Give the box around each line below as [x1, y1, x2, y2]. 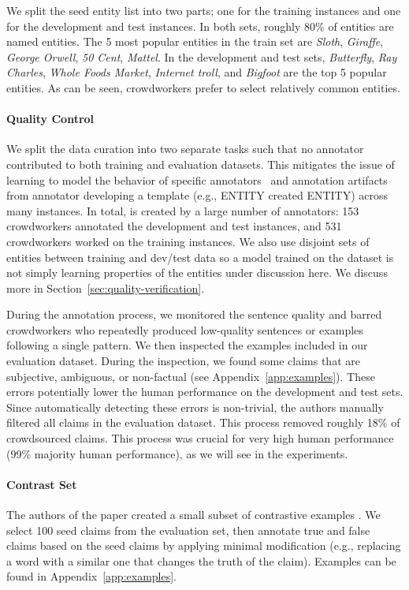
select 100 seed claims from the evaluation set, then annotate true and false [6, 521, 370, 538]
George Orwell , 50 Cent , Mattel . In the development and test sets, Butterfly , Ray [6, 48, 397, 65]
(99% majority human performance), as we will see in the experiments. [6, 445, 348, 461]
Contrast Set [6, 476, 77, 492]
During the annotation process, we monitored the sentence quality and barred [6, 306, 382, 323]
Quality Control [6, 110, 95, 127]
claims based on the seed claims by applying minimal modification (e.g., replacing [6, 537, 401, 554]
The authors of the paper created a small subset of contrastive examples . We [6, 506, 381, 523]
